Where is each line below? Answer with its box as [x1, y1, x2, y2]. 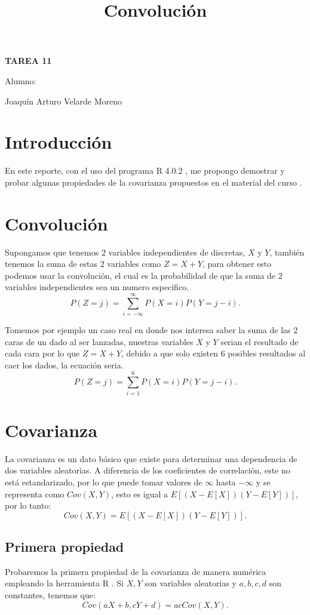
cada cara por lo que [5, 347, 80, 359]
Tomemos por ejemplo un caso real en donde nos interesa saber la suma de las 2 [5, 324, 298, 336]
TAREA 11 [5, 54, 52, 67]
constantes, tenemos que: [5, 589, 96, 601]
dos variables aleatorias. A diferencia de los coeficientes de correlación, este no [5, 464, 290, 476]
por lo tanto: [5, 499, 51, 512]
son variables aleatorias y [145, 577, 237, 589]
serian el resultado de [220, 335, 299, 348]
